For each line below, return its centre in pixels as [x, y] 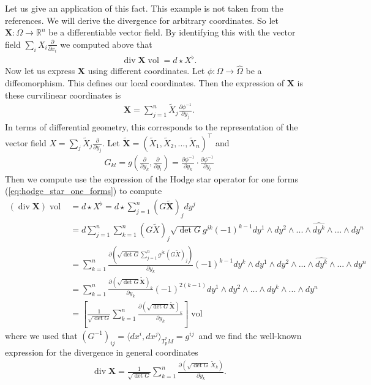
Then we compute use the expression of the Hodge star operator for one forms [152, 178]
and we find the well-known [250, 335]
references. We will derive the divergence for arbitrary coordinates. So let [142, 20]
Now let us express [40, 71]
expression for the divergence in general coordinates [102, 352]
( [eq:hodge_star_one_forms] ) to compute [84, 191]
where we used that [41, 335]
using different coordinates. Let [146, 71]
